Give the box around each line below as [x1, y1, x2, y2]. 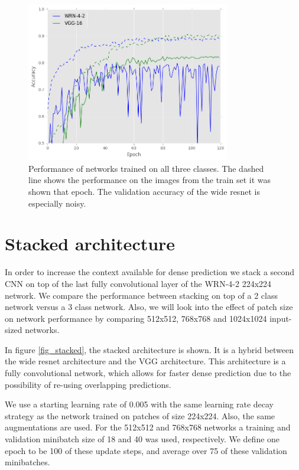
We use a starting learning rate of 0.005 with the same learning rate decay [5, 398, 274, 410]
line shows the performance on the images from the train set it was [28, 174, 271, 186]
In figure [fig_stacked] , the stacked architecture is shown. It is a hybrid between [5, 343, 294, 355]
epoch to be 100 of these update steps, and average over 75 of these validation [5, 444, 287, 456]
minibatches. [5, 456, 50, 468]
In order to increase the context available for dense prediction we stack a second [5, 266, 295, 278]
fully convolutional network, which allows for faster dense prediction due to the [5, 367, 291, 379]
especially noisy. [28, 197, 86, 209]
